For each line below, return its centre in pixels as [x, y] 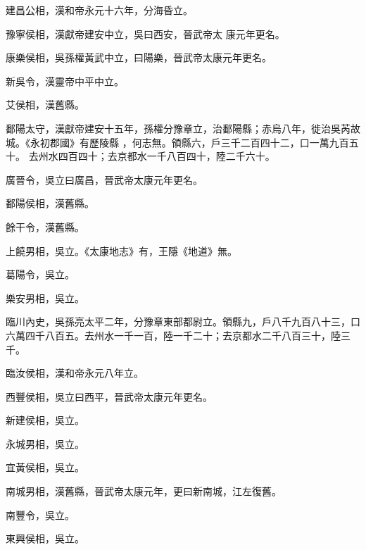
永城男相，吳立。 [45, 443]
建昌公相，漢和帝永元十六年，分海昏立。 [99, 10]
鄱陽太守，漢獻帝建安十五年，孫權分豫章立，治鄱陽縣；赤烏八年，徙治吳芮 [178, 128]
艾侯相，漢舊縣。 [45, 105]
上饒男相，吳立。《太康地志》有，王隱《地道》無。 [121, 250]
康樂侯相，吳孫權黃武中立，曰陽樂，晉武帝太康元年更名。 [139, 57]
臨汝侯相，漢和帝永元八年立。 [75, 373]
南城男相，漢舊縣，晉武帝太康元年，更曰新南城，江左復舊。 [144, 491]
